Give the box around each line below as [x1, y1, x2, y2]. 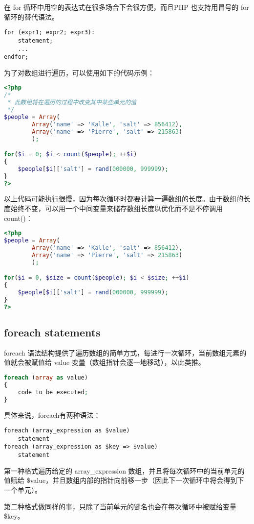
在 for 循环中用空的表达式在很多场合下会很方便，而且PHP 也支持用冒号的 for [4, 2, 249, 12]
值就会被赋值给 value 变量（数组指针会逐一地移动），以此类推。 [4, 357, 205, 367]
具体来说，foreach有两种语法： [4, 409, 101, 420]
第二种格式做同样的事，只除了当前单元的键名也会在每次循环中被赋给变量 [4, 501, 236, 511]
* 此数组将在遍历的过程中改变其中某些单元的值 [7, 99, 137, 106]
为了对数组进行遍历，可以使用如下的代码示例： [4, 67, 154, 77]
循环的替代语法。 [4, 11, 59, 22]
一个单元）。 [4, 484, 42, 495]
